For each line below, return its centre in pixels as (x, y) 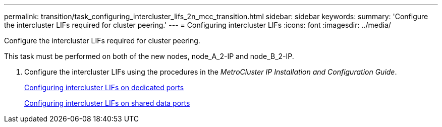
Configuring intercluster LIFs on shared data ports (107, 103)
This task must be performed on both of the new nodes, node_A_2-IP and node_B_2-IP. (149, 56)
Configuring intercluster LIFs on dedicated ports (104, 87)
